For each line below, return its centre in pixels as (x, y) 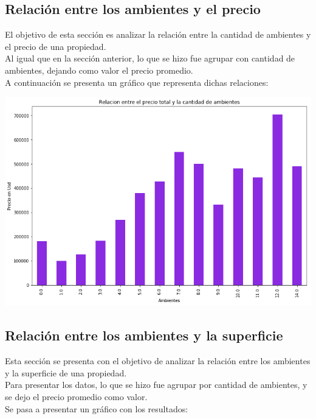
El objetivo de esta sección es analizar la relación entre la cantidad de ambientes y (158, 34)
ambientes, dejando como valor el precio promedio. (99, 70)
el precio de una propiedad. (56, 46)
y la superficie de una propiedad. (66, 372)
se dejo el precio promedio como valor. (76, 396)
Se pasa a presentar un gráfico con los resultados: (97, 408)
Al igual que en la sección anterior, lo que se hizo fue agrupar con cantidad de (150, 58)
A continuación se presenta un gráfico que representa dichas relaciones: (137, 82)
